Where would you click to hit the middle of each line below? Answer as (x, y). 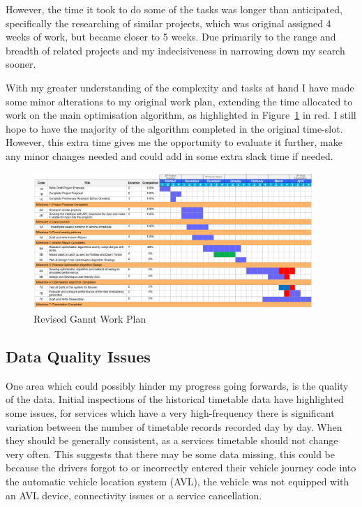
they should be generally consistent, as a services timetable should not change (172, 440)
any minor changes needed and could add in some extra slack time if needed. (169, 155)
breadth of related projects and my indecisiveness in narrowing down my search (175, 50)
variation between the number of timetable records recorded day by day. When (174, 426)
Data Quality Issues (78, 357)
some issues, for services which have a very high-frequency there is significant (170, 413)
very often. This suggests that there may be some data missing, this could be (170, 454)
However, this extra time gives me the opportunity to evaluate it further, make (174, 142)
